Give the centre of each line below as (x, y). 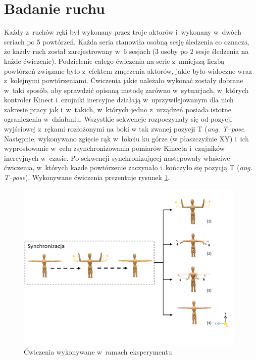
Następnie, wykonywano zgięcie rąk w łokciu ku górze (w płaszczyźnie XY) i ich (127, 138)
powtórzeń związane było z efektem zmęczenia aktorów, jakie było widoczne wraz (128, 70)
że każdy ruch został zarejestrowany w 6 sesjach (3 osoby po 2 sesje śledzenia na (126, 51)
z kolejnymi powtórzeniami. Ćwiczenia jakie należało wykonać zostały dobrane (124, 80)
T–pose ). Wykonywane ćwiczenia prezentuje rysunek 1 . (87, 177)
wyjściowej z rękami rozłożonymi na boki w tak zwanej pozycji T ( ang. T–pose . (125, 129)
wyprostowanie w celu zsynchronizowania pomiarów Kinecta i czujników (114, 148)
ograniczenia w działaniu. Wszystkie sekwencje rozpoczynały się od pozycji (118, 119)
